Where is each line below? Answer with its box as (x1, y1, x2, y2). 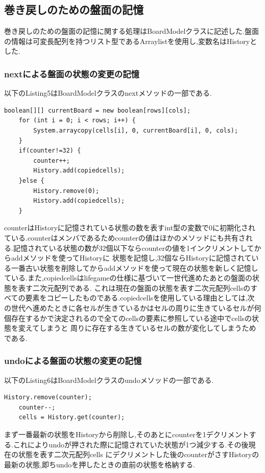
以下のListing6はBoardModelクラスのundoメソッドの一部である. (4, 374, 214, 385)
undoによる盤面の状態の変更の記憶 (4, 354, 142, 367)
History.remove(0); (33, 187, 100, 195)
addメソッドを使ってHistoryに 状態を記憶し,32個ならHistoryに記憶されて (11, 252, 252, 263)
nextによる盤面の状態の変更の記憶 (4, 67, 139, 80)
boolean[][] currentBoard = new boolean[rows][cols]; (4, 106, 191, 114)
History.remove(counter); (4, 394, 92, 401)
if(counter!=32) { (18, 147, 81, 155)
